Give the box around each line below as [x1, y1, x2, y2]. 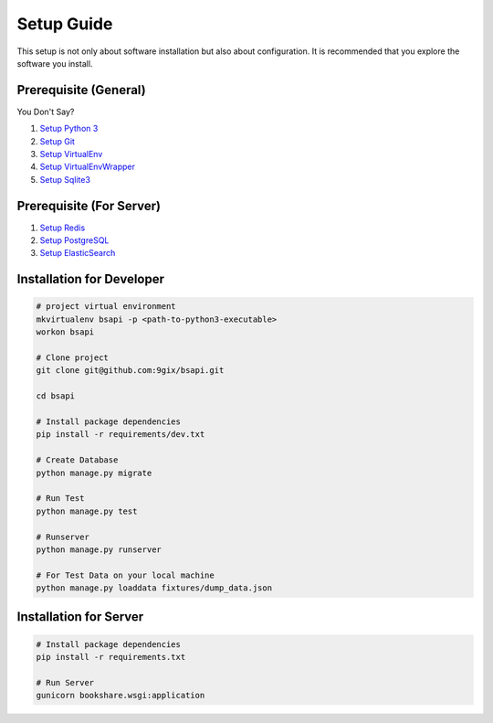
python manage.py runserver [36, 544, 162, 555]
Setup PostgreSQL [39, 235, 110, 246]
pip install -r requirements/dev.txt [36, 430, 205, 440]
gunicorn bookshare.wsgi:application [36, 690, 205, 701]
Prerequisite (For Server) [16, 197, 162, 214]
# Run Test [36, 494, 85, 504]
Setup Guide [16, 14, 113, 34]
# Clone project [36, 353, 110, 363]
